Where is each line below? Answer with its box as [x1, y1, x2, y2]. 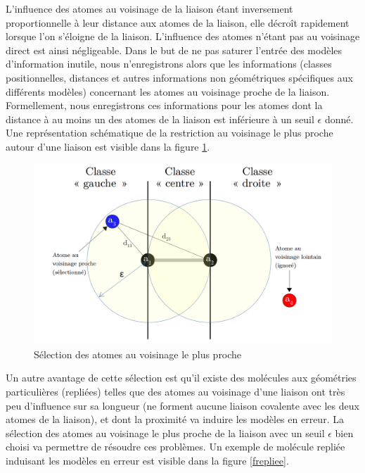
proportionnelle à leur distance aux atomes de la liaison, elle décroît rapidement [6, 15, 350, 30]
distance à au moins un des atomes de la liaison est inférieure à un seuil [6, 111, 314, 126]
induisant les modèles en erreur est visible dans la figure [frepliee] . [6, 453, 289, 467]
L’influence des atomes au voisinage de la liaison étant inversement [6, 1, 293, 15]
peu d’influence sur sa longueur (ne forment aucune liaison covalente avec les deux [6, 398, 359, 412]
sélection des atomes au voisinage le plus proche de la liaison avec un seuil [6, 425, 325, 440]
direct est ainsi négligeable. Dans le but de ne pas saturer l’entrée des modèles [6, 42, 342, 57]
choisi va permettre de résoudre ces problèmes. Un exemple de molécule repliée [6, 439, 345, 454]
